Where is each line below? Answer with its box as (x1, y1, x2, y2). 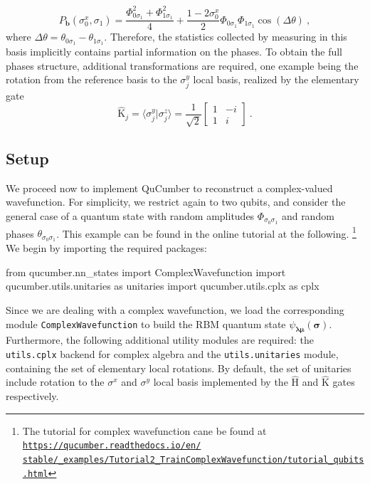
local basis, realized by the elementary (193, 72, 359, 87)
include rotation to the (6, 374, 105, 389)
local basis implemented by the (153, 374, 288, 389)
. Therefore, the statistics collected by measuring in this (104, 29, 347, 44)
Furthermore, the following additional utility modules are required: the (6, 332, 314, 347)
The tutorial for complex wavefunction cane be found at (22, 423, 267, 438)
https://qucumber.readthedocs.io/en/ (22, 441, 201, 451)
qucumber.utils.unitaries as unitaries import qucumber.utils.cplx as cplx (6, 278, 319, 293)
